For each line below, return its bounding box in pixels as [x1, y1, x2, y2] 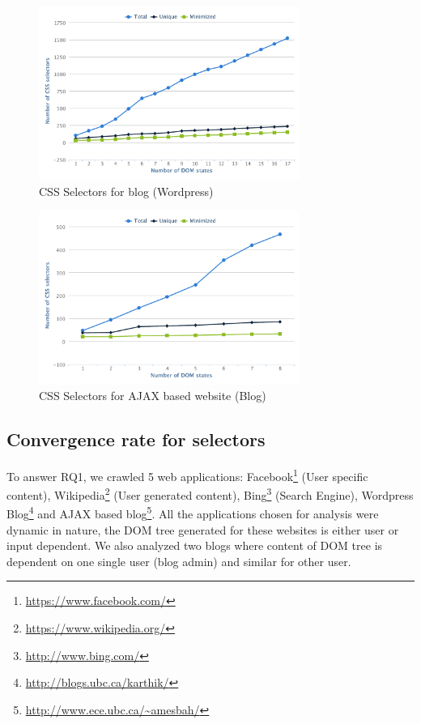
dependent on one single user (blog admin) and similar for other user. [6, 552, 351, 569]
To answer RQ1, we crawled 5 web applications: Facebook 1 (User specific [6, 465, 368, 484]
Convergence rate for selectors [6, 427, 266, 452]
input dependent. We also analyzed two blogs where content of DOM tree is [6, 537, 383, 554]
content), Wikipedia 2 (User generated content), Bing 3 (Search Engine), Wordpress [6, 484, 414, 503]
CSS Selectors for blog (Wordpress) [39, 182, 214, 199]
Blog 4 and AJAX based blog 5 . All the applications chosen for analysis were [6, 503, 379, 522]
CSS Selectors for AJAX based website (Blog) [39, 387, 266, 404]
